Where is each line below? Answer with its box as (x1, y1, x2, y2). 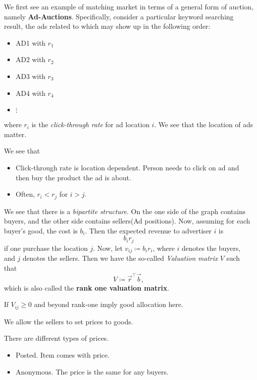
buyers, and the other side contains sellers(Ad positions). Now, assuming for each (4, 216, 251, 226)
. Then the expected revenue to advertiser (85, 225, 212, 235)
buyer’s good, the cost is (4, 225, 78, 235)
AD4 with (15, 87, 46, 98)
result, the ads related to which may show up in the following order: (4, 21, 210, 31)
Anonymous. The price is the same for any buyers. (15, 366, 169, 377)
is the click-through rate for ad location (31, 119, 150, 130)
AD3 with (15, 71, 46, 81)
